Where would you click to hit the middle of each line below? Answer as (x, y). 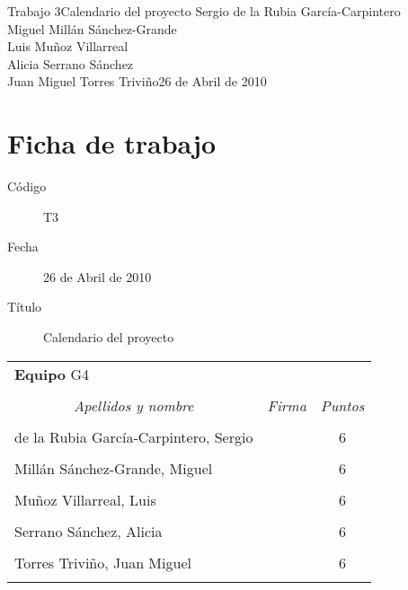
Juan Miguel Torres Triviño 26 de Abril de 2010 (137, 81)
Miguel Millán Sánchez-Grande (92, 28)
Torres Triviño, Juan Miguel (103, 562)
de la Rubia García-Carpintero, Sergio (134, 436)
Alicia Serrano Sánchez (71, 63)
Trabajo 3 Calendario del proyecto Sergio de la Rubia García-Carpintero (204, 11)
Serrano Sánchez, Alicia (89, 531)
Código (27, 186)
